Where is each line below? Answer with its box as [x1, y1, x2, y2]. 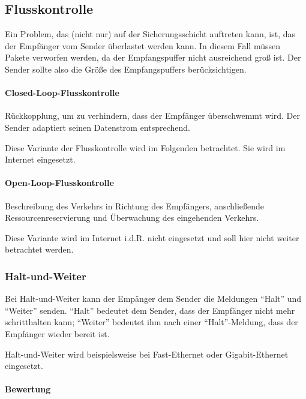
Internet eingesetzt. [5, 153, 76, 166]
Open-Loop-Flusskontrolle [5, 176, 114, 189]
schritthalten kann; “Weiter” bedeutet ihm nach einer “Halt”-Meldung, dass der [5, 316, 298, 328]
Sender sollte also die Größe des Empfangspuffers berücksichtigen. [5, 62, 247, 75]
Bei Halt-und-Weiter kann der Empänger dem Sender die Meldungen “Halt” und [5, 292, 302, 305]
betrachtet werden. [5, 243, 74, 256]
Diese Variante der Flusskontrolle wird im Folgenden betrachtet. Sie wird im [5, 141, 286, 154]
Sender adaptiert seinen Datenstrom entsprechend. [5, 121, 190, 133]
